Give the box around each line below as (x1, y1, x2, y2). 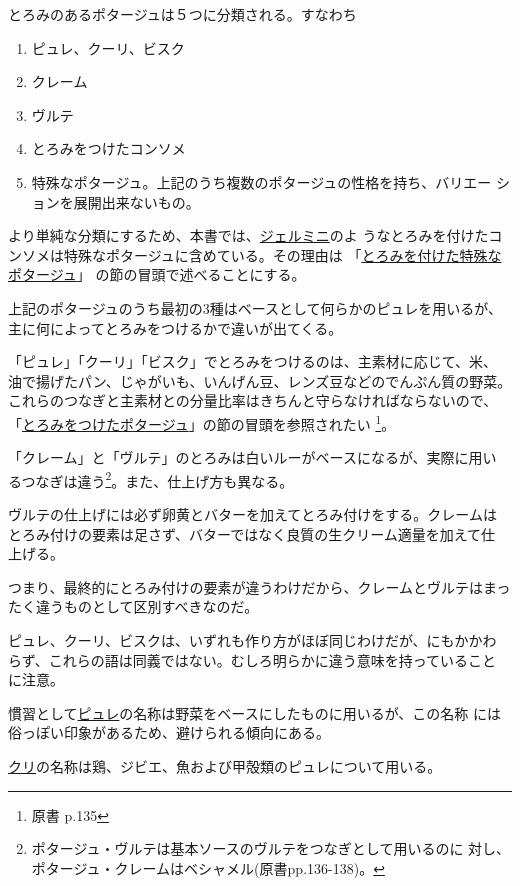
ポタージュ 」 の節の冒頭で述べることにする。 (8, 264, 306, 285)
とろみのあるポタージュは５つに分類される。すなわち (8, 4, 357, 24)
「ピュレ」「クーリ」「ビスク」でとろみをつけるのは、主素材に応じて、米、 (8, 351, 498, 372)
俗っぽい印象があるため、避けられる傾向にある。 (8, 722, 330, 743)
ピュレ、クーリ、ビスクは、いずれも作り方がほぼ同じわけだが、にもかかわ (8, 629, 497, 650)
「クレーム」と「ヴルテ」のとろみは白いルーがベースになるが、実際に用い (8, 447, 497, 468)
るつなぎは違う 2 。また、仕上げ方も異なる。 (8, 467, 294, 491)
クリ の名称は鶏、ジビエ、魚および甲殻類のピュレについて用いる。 (8, 755, 442, 776)
